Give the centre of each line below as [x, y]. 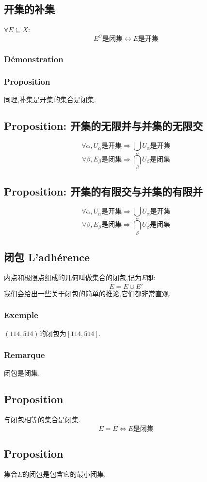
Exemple [21, 315]
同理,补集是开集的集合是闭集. [50, 99]
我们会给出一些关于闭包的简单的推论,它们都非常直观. [87, 293]
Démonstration [34, 59]
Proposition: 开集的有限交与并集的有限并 [103, 191]
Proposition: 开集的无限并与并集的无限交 [103, 126]
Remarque [24, 355]
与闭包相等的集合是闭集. [42, 420]
